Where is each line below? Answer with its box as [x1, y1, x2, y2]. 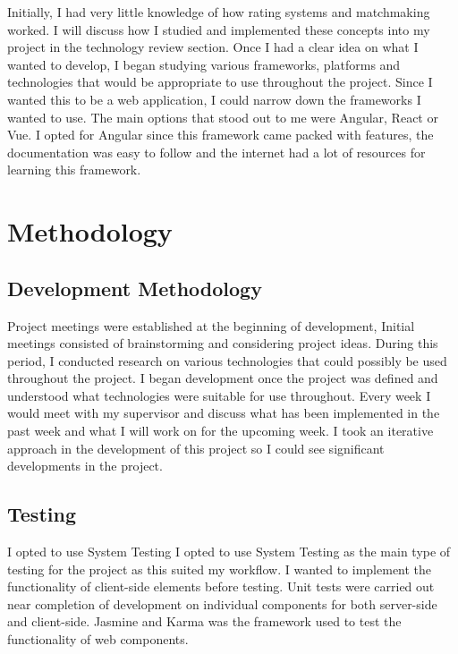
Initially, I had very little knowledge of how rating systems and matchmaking [7, 3, 430, 21]
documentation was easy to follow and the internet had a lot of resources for [7, 142, 426, 161]
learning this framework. [7, 160, 141, 179]
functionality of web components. [7, 630, 189, 649]
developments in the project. [7, 456, 163, 475]
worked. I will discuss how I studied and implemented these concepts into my [7, 20, 430, 38]
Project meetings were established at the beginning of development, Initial [7, 316, 415, 335]
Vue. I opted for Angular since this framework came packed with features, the [7, 125, 434, 144]
